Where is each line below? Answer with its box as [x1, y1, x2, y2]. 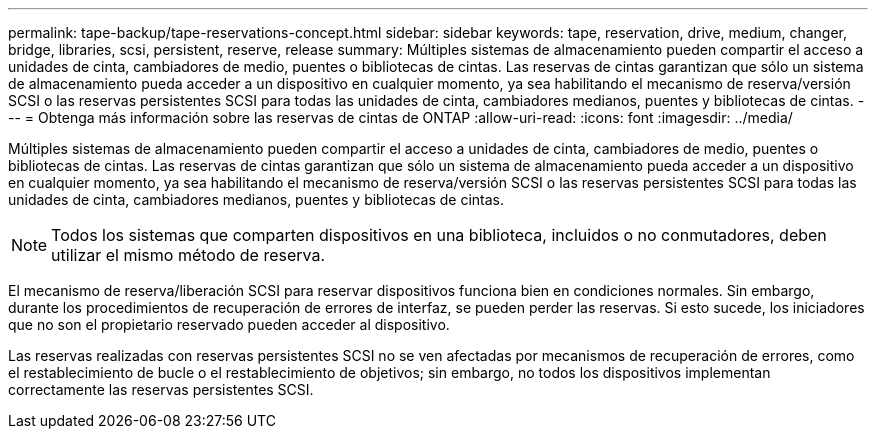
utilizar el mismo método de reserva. [51, 245, 326, 265]
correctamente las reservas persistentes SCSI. [8, 381, 314, 398]
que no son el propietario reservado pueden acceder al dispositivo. [8, 316, 450, 333]
